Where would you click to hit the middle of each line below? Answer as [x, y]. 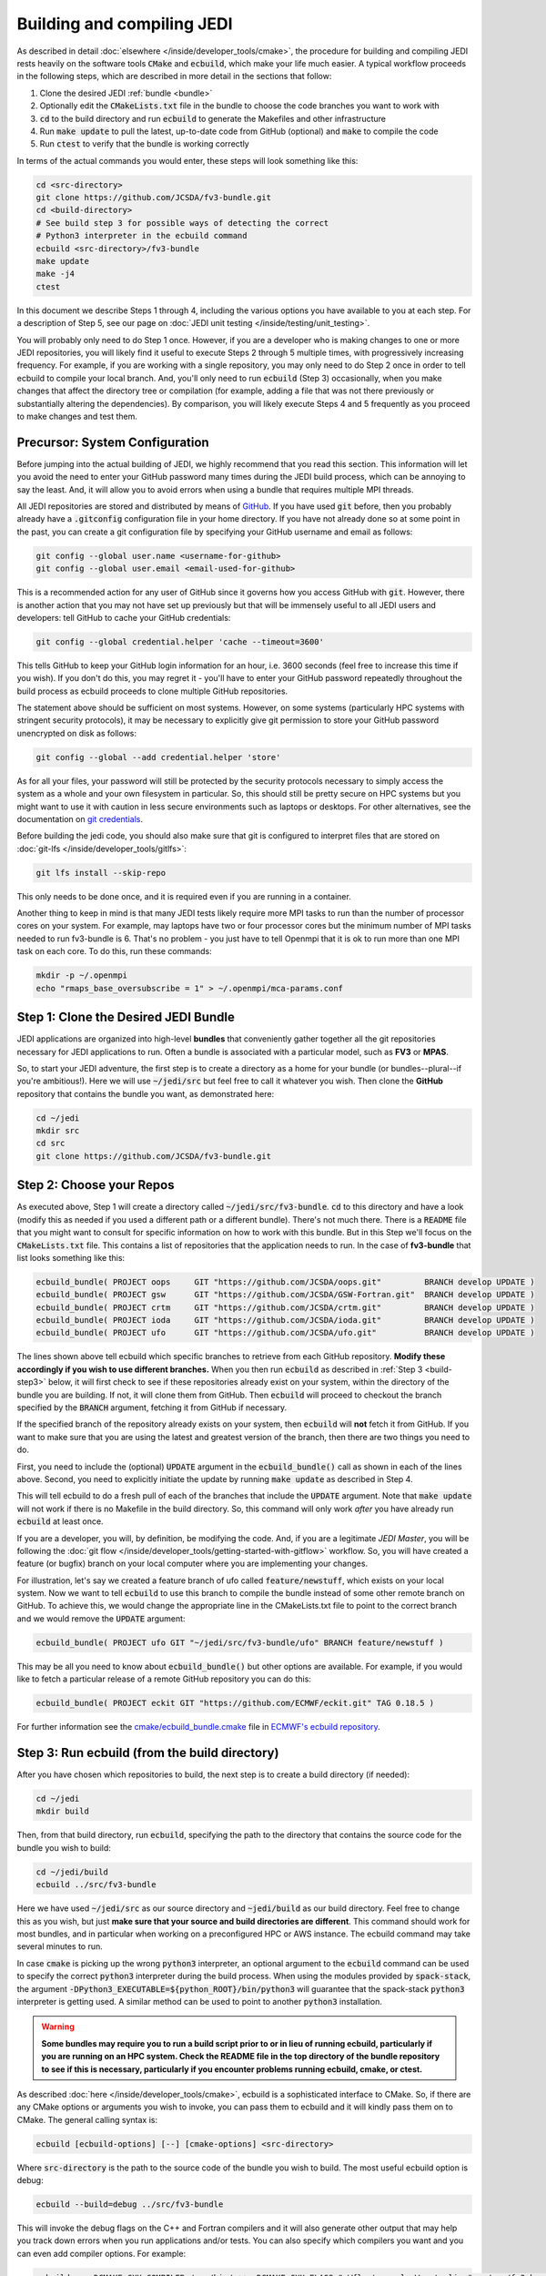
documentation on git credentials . [80, 818]
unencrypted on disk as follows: [76, 733]
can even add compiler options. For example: [101, 2253]
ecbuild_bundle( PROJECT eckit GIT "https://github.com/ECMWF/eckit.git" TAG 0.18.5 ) [235, 1703]
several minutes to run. [60, 1946]
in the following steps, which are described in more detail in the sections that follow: [174, 76]
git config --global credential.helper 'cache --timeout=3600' [180, 641]
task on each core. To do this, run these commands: [115, 951]
